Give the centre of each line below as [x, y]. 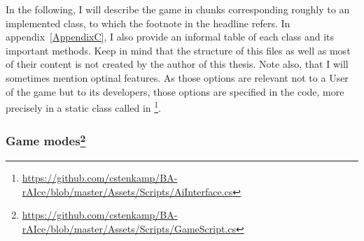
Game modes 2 [46, 140]
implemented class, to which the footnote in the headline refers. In [148, 23]
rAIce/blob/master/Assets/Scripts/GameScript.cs [129, 228]
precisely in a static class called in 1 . [84, 107]
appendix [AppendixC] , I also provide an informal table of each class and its [170, 37]
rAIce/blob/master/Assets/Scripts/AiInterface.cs [127, 191]
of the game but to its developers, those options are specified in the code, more [175, 91]
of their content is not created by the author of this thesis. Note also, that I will [177, 64]
